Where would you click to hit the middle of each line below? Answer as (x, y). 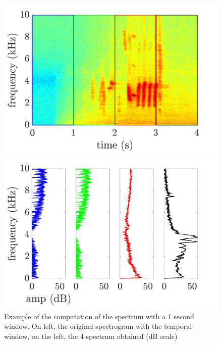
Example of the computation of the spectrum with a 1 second (99, 316)
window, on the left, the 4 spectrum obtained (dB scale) (91, 336)
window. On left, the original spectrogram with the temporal (98, 326)
